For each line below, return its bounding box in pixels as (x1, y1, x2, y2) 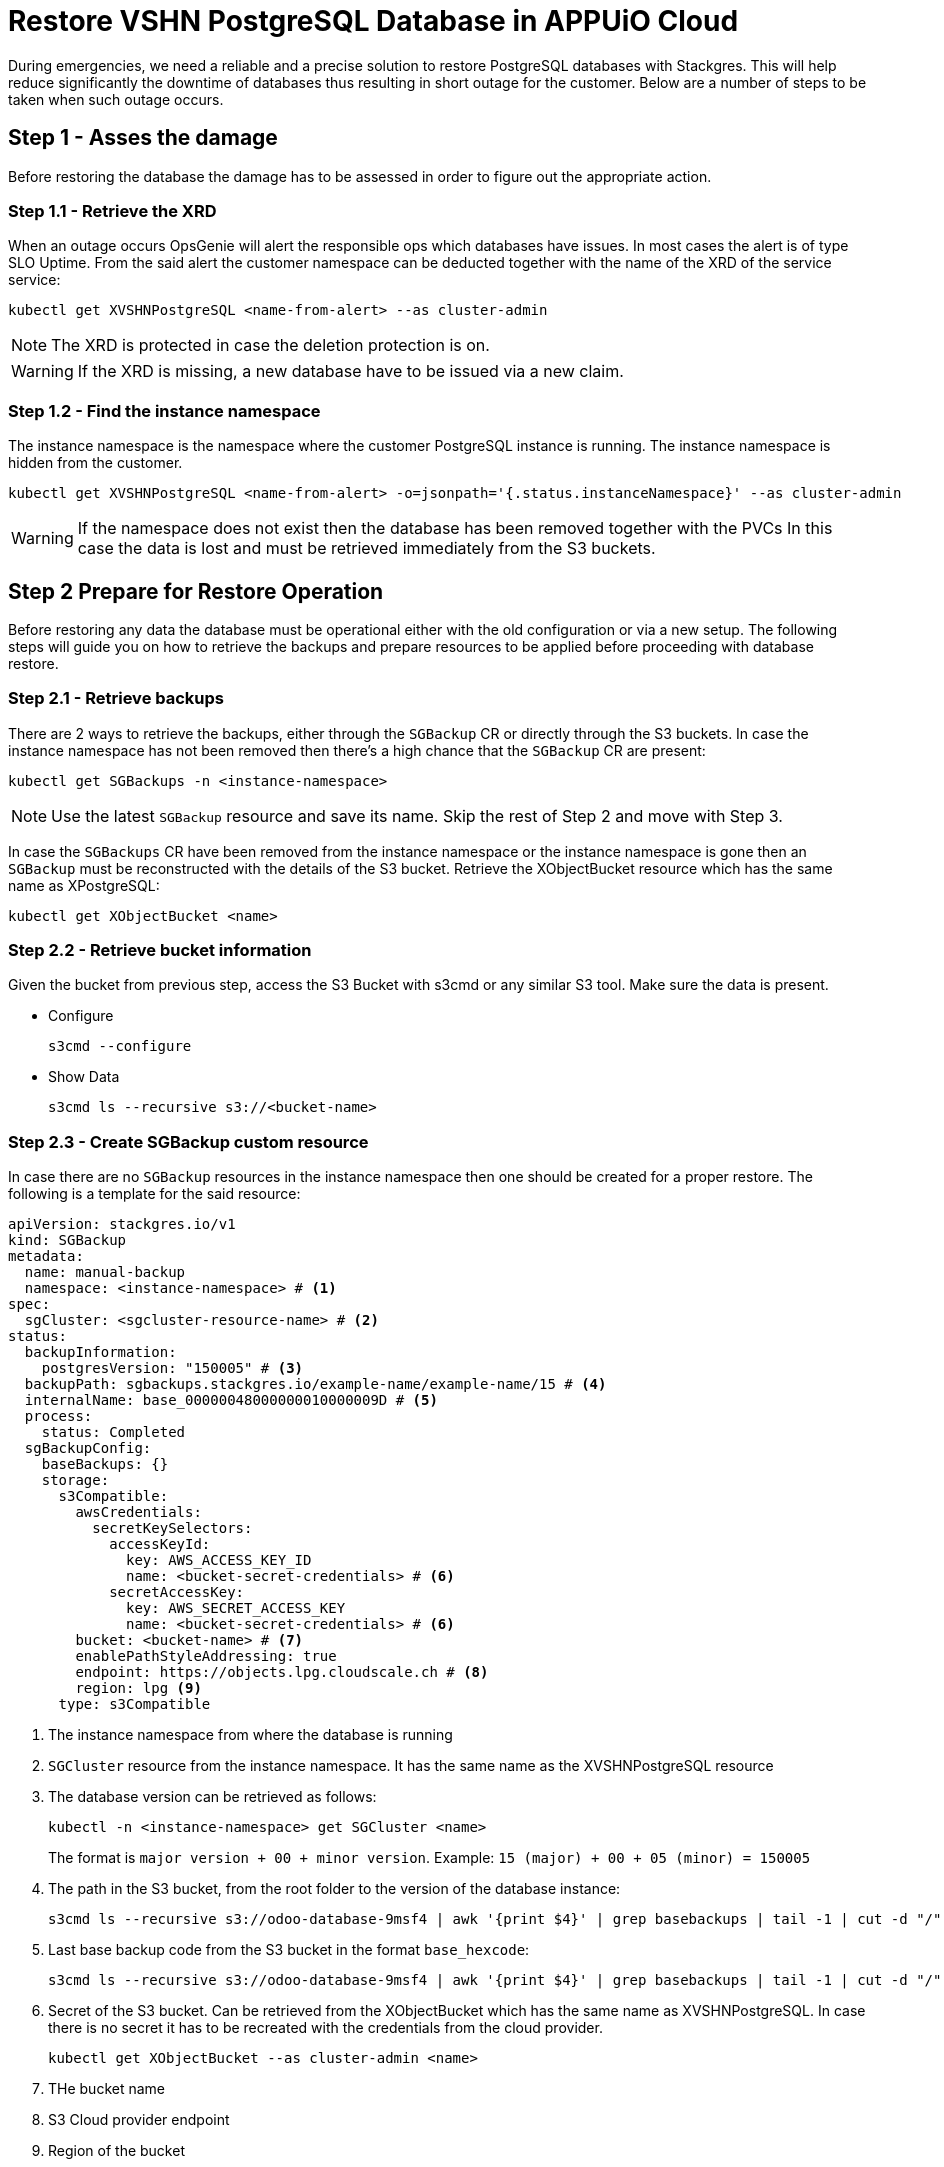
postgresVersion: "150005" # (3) (41, 1360, 304, 1377)
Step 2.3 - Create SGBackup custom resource (8, 1131, 369, 1152)
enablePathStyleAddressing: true (75, 1648, 337, 1665)
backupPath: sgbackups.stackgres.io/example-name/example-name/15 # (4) (24, 1376, 607, 1393)
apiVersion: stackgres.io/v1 (8, 1216, 236, 1233)
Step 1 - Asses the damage (8, 125, 278, 151)
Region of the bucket (48, 2142, 185, 2160)
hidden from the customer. (8, 454, 183, 472)
